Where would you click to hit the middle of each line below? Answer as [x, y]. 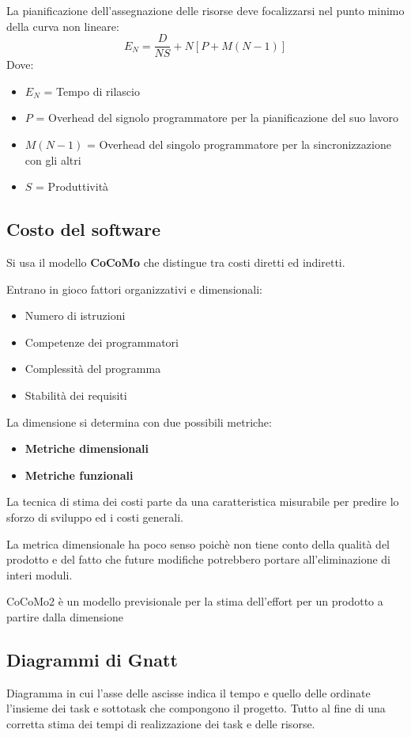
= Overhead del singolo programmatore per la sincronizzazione [239, 144]
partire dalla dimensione [65, 616]
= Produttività [72, 186]
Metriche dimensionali [87, 448]
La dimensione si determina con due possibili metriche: [139, 422]
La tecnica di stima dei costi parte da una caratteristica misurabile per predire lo [203, 501]
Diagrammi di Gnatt [92, 659]
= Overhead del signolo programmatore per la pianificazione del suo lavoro [217, 118]
